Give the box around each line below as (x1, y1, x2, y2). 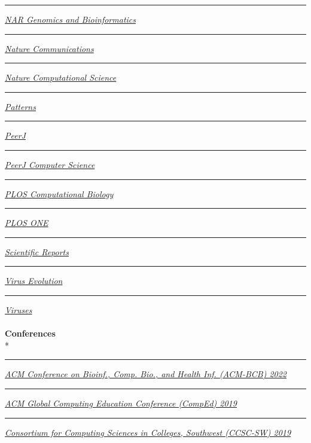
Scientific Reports (5, 245, 69, 258)
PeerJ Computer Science (5, 158, 95, 170)
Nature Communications (5, 42, 94, 54)
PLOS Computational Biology (5, 187, 114, 200)
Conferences (5, 327, 56, 340)
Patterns (5, 100, 36, 112)
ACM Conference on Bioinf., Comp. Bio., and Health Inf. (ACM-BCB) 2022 (5, 368, 287, 380)
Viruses (5, 303, 32, 316)
